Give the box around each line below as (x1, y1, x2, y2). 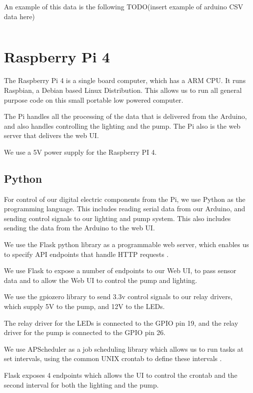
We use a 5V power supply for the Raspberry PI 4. (4, 146, 157, 157)
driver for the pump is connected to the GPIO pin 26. (4, 327, 166, 337)
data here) (4, 11, 35, 21)
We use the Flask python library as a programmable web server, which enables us (4, 239, 249, 250)
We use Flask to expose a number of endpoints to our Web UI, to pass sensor (4, 265, 236, 276)
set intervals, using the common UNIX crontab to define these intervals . (4, 353, 222, 364)
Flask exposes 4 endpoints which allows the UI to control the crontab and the (4, 369, 237, 380)
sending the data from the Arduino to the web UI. (4, 223, 155, 233)
